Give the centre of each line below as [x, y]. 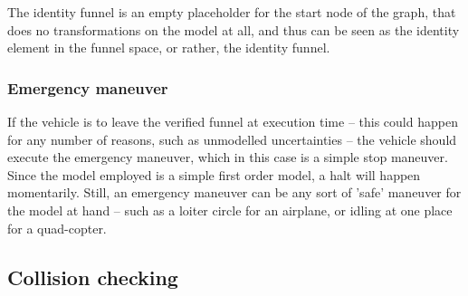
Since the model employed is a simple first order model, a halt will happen [214, 174]
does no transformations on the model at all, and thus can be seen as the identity [234, 29]
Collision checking [93, 277]
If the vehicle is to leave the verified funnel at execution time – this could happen [233, 121]
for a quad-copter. [57, 228]
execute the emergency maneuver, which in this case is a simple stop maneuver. [228, 157]
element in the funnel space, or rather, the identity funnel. [169, 48]
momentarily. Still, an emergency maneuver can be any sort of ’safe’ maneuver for [234, 192]
